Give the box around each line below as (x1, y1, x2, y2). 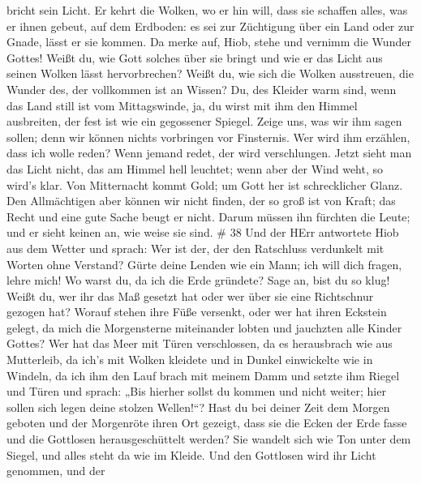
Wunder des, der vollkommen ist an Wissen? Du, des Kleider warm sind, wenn (6, 80, 397, 97)
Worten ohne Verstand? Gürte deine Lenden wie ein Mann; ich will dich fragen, (6, 255, 402, 272)
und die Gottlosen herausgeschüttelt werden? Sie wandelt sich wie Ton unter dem (6, 430, 411, 448)
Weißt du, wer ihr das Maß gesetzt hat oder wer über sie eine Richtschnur (6, 287, 374, 304)
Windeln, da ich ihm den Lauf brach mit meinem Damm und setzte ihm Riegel (6, 366, 400, 383)
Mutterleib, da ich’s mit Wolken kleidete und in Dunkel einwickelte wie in (6, 351, 373, 368)
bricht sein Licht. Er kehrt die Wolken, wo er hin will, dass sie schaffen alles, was (6, 2, 408, 18)
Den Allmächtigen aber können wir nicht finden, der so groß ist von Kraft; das (6, 192, 396, 209)
